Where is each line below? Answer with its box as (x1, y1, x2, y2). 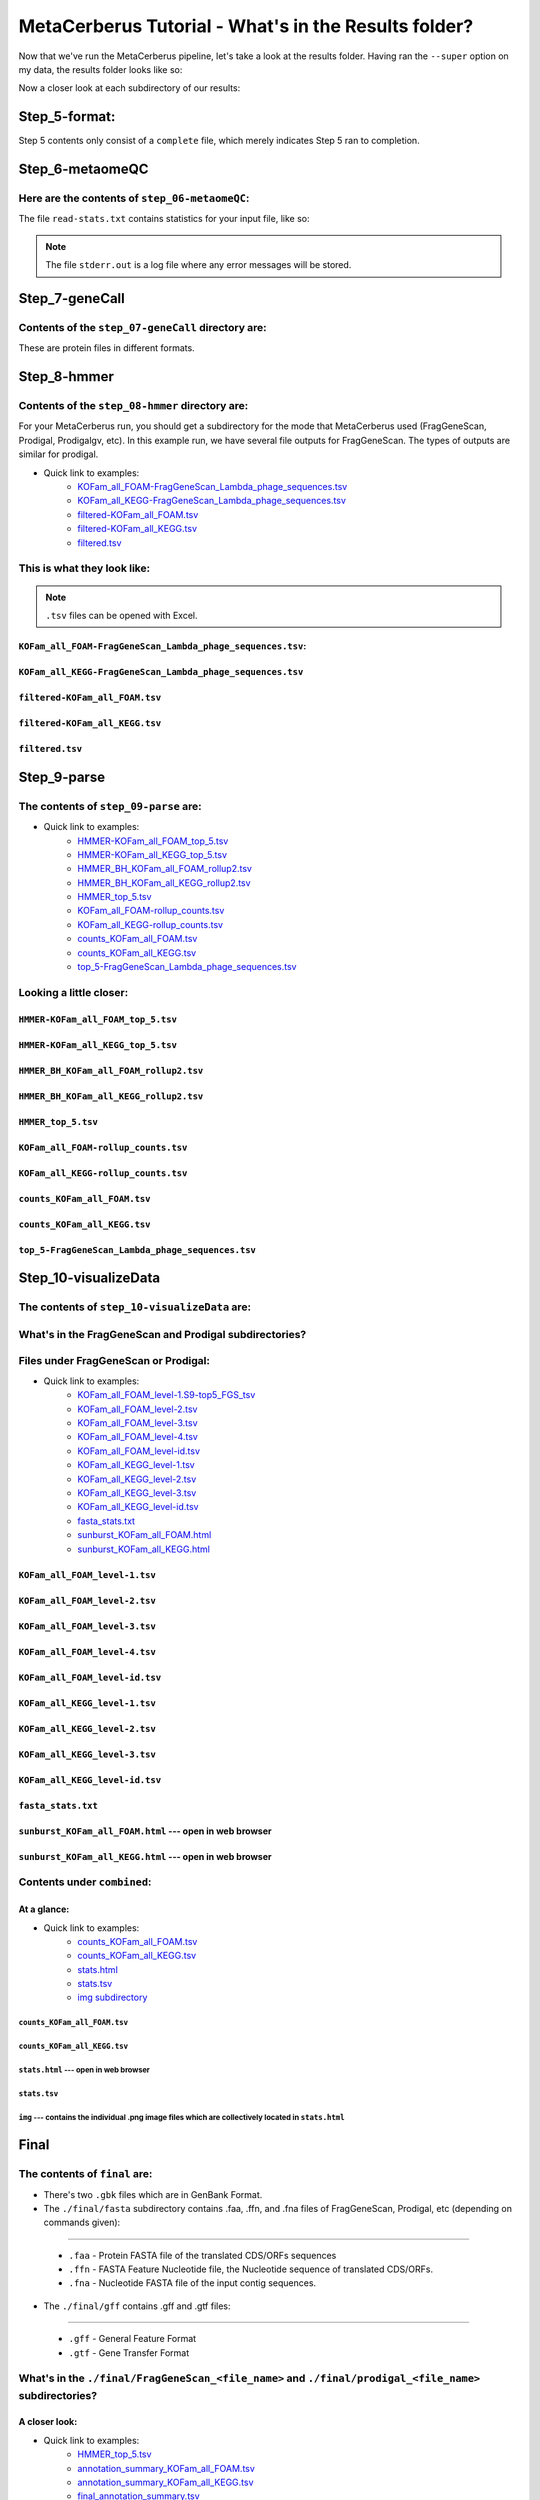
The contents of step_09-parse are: (18, 799, 202, 813)
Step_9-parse (18, 768, 105, 785)
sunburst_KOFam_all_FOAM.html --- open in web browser (18, 1825, 272, 1837)
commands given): (43, 2216, 121, 2229)
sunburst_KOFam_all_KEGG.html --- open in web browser (18, 1850, 272, 1862)
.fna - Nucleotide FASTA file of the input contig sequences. (68, 2277, 317, 2289)
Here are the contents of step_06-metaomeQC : (18, 191, 250, 205)
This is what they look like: (18, 561, 150, 575)
